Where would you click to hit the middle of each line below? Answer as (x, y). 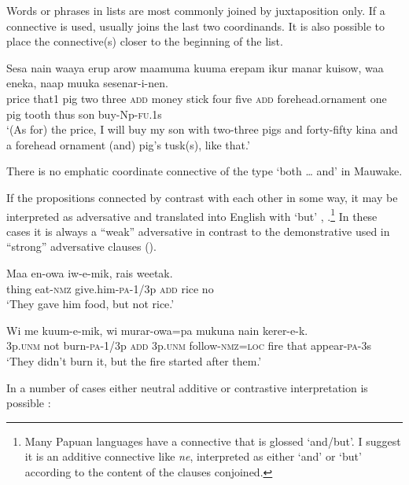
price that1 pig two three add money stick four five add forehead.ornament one (197, 98)
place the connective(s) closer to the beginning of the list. (145, 41)
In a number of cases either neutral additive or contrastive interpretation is (187, 387)
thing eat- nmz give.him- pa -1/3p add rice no (110, 288)
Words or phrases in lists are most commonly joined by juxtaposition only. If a (196, 10)
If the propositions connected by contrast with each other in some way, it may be (202, 197)
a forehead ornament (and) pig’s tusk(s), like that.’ (128, 144)
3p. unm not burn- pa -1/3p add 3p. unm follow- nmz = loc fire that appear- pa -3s (189, 345)
